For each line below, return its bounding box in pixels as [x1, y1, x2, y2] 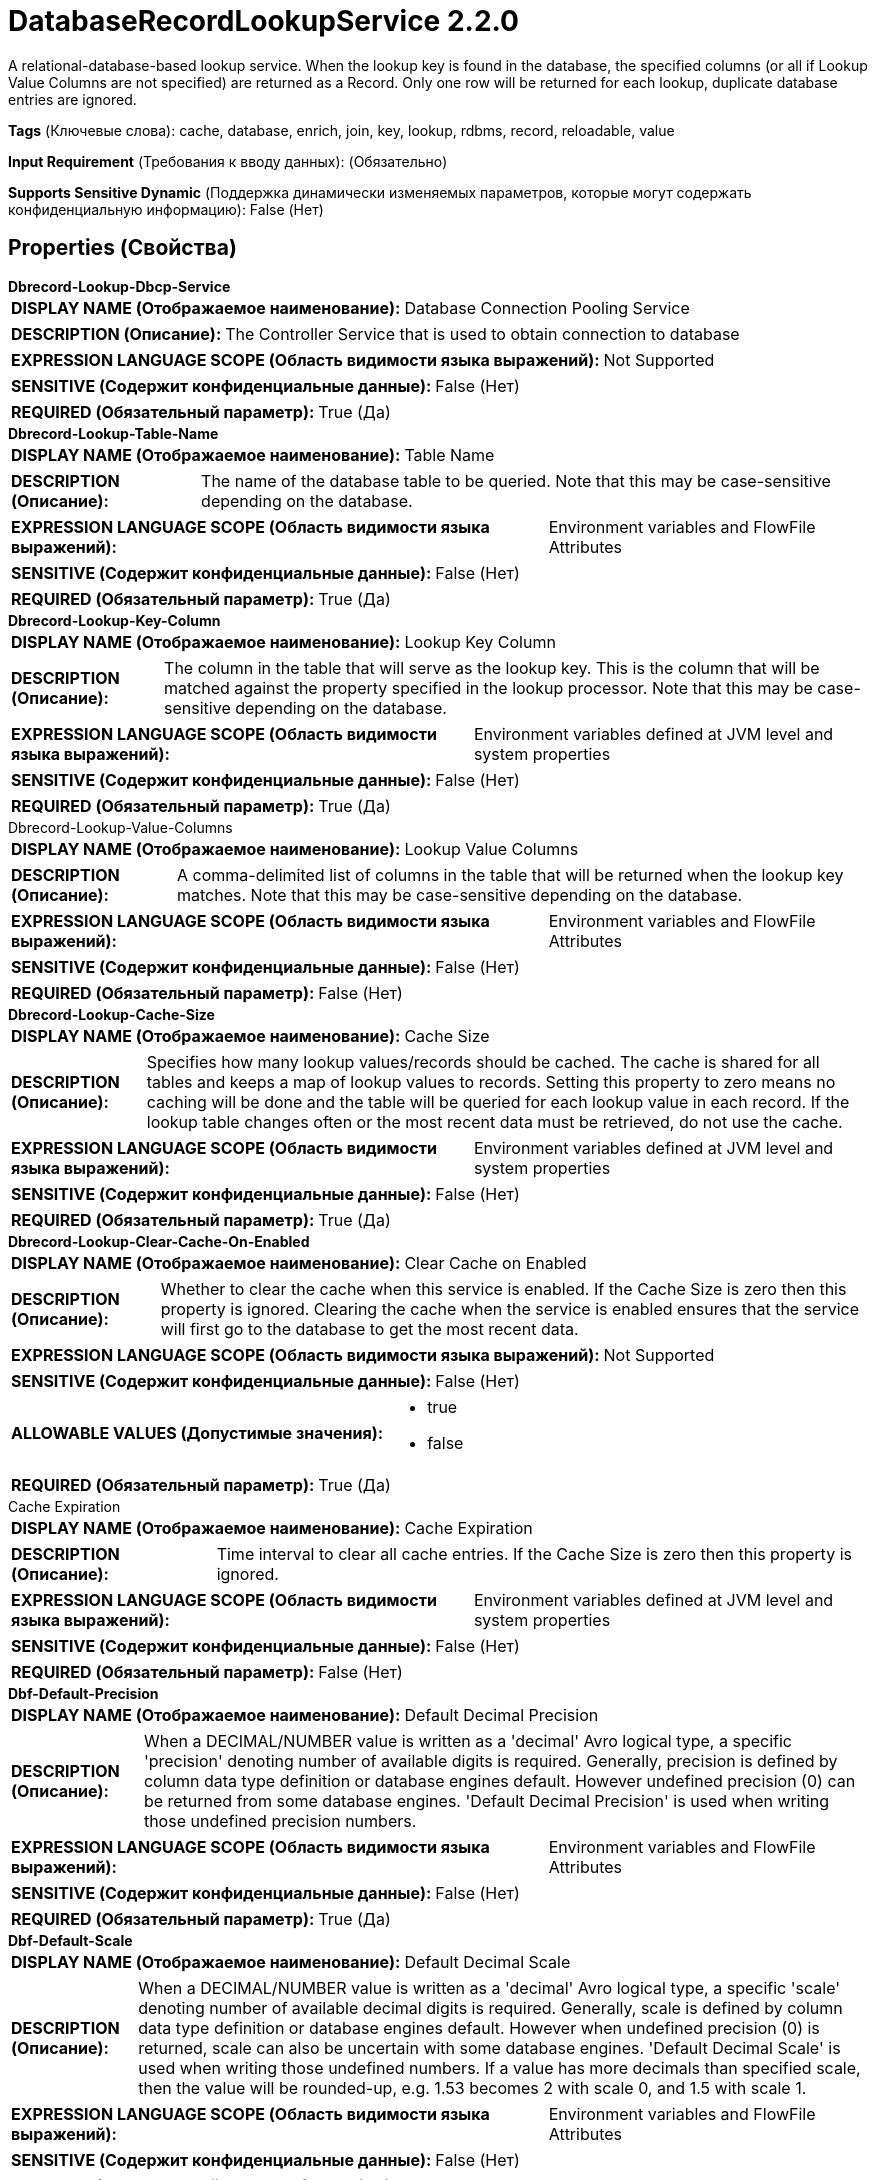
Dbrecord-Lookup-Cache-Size [8, 1005, 215, 1023]
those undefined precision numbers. [143, 1810, 417, 1831]
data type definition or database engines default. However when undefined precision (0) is [138, 2017, 820, 2038]
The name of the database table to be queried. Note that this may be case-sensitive [201, 470, 831, 491]
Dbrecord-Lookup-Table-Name [8, 424, 219, 442]
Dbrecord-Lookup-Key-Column [8, 611, 221, 629]
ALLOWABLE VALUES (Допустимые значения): [11, 1422, 384, 1443]
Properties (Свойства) [8, 235, 237, 261]
